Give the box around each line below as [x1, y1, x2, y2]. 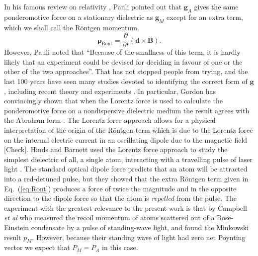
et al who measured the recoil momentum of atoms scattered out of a [4, 212, 215, 223]
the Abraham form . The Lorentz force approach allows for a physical [4, 115, 216, 125]
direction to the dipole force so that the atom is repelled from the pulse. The [4, 193, 237, 203]
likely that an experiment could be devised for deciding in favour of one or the [4, 56, 243, 67]
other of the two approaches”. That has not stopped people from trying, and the [4, 66, 248, 77]
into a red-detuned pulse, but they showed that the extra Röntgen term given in [4, 173, 249, 183]
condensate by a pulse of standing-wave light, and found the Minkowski [31, 222, 249, 232]
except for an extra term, [167, 11, 243, 22]
